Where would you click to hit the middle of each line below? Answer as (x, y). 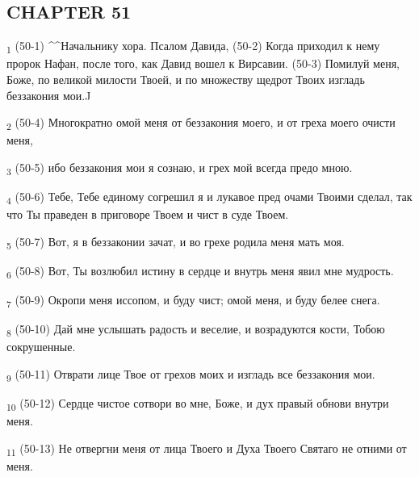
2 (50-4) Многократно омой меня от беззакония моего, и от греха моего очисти (201, 123)
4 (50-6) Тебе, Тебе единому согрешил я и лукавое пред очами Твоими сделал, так (209, 197)
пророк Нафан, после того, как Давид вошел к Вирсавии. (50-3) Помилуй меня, (203, 63)
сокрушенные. (41, 347)
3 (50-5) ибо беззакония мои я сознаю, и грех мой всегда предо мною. (180, 168)
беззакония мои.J (49, 95)
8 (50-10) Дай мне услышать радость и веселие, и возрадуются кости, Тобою (196, 330)
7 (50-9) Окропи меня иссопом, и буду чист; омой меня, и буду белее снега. (193, 300)
